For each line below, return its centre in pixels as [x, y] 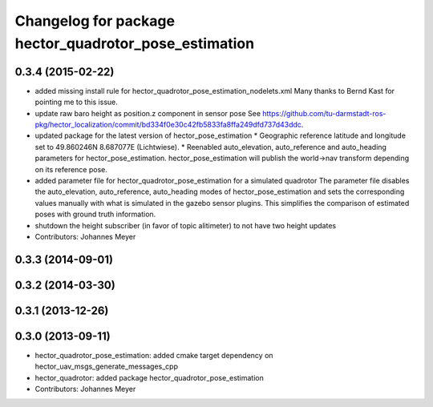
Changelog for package [95, 21]
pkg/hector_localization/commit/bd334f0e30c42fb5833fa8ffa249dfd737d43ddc [168, 125]
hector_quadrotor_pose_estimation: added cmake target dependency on [154, 355]
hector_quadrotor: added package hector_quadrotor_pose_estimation [150, 377]
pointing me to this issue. [76, 102]
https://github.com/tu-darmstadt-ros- [324, 113]
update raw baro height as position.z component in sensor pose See [148, 113]
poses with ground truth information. [95, 214]
